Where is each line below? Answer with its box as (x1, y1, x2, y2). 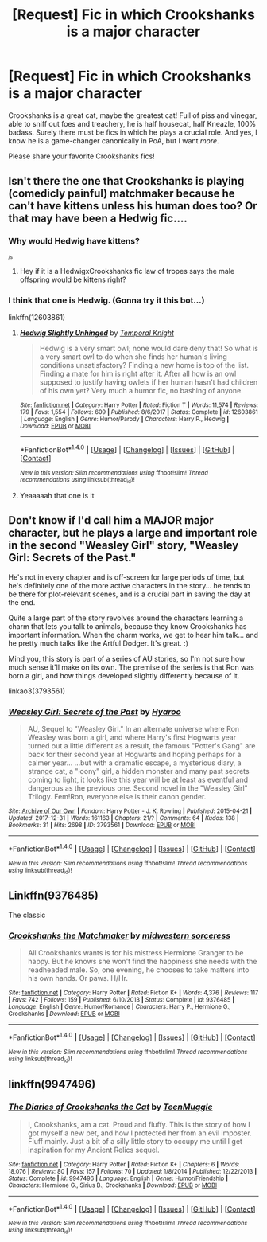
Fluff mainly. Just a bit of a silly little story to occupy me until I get (27, 1136, 242, 1146)
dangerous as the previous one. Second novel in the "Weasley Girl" (27, 783, 248, 793)
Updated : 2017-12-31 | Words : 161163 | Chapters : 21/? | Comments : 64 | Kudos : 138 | (8, 814, 240, 822)
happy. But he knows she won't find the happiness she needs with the (27, 957, 257, 967)
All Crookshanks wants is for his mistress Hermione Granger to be (27, 948, 244, 958)
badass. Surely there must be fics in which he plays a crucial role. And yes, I (8, 127, 257, 137)
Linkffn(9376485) (8, 889, 99, 903)
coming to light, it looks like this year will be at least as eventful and (27, 775, 249, 785)
